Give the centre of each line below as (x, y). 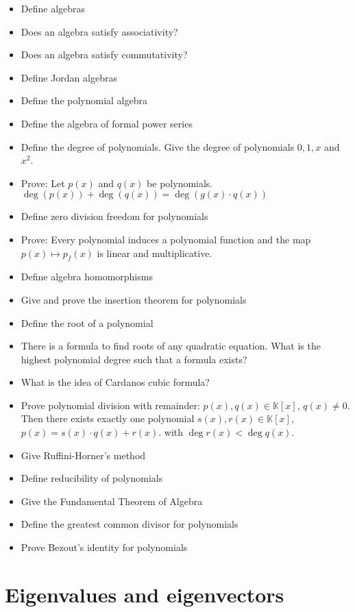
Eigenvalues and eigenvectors (145, 594)
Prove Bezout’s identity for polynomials (104, 547)
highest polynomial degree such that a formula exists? (134, 359)
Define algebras (53, 8)
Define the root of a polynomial (87, 322)
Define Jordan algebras (69, 77)
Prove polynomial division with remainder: (110, 405)
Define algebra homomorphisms (87, 277)
